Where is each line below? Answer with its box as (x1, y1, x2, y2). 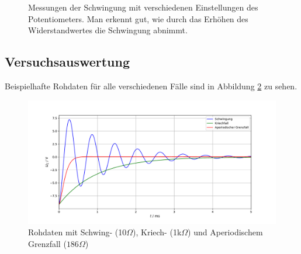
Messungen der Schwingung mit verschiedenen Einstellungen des (28, 1, 258, 13)
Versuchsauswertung (5, 53, 130, 71)
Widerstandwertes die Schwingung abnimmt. (28, 24, 188, 36)
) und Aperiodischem (188, 226, 263, 238)
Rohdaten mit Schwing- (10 (28, 226, 127, 238)
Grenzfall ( (28, 237, 67, 249)
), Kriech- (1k (133, 226, 182, 238)
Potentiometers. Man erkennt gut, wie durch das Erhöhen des (28, 12, 248, 25)
